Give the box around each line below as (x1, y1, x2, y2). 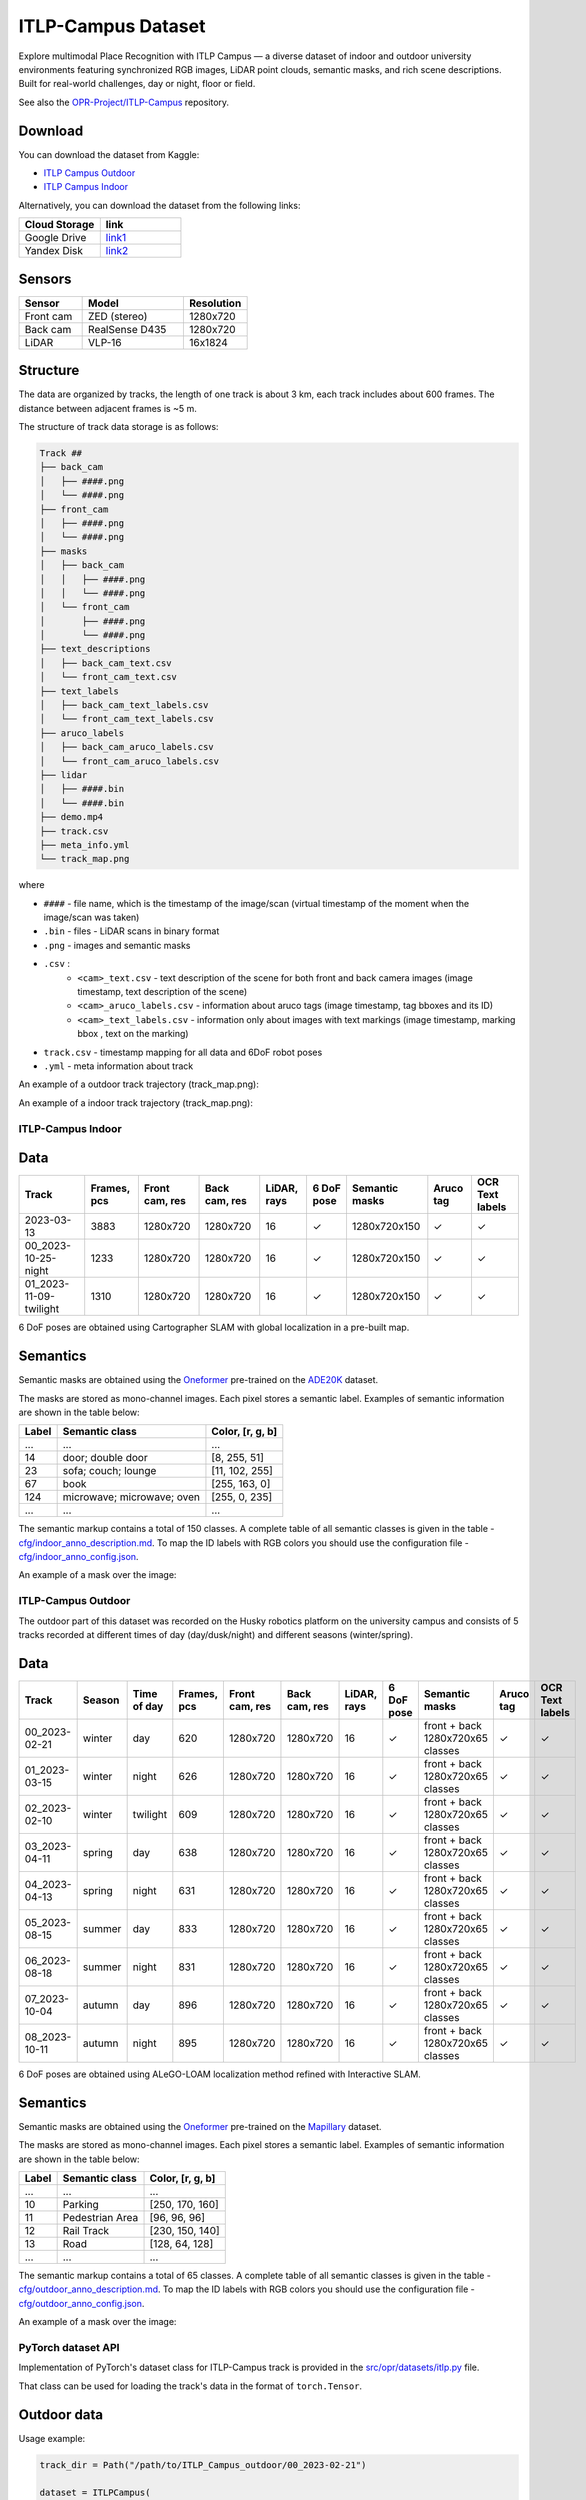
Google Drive (24, 231, 87, 245)
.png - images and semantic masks (43, 939, 191, 951)
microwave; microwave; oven (62, 1490, 200, 1504)
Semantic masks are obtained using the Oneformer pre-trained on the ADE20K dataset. (18, 1374, 379, 1386)
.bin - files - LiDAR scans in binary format (43, 925, 220, 937)
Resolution (188, 296, 242, 310)
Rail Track (62, 2224, 110, 2237)
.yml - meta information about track (43, 1060, 194, 1072)
